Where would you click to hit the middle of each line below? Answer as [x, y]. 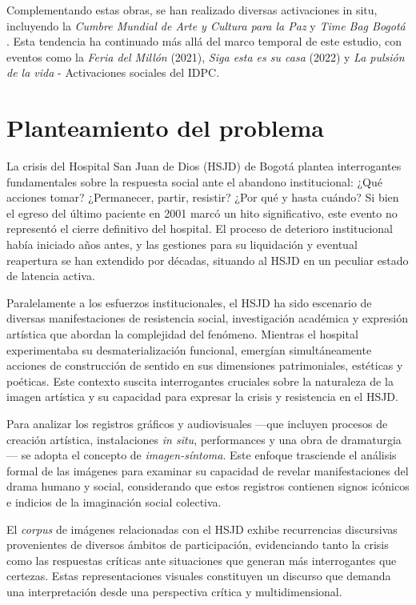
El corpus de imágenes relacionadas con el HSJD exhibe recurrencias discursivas [202, 529]
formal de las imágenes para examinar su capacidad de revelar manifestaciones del [208, 470]
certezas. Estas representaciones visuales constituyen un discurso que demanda [199, 576]
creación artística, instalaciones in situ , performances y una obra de [172, 439]
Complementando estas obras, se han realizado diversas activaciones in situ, [192, 10]
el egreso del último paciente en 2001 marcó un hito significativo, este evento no [202, 212]
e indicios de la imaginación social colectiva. [114, 501]
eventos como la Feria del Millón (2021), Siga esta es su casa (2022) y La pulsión [206, 56]
